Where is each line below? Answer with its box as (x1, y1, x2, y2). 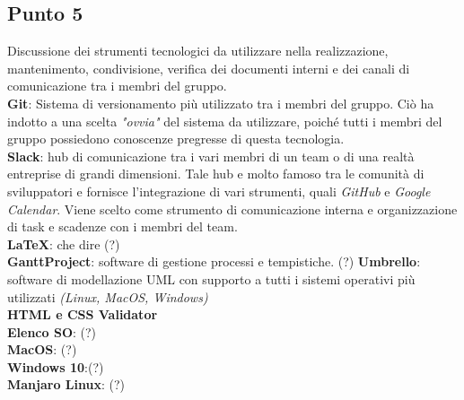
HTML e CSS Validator (7, 305, 158, 324)
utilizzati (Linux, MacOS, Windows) (7, 287, 208, 306)
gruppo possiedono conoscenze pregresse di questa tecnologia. (7, 129, 345, 148)
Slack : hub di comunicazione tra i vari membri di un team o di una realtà (7, 146, 415, 165)
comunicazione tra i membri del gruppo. (7, 76, 227, 95)
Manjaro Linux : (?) (7, 375, 126, 394)
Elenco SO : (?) (7, 322, 97, 341)
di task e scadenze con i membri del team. (7, 217, 238, 236)
